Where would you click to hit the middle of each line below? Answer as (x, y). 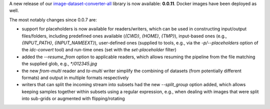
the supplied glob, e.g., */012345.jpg (59, 64)
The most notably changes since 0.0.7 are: (53, 19)
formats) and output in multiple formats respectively (75, 78)
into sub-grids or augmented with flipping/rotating (73, 99)
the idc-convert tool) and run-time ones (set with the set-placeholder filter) (99, 50)
